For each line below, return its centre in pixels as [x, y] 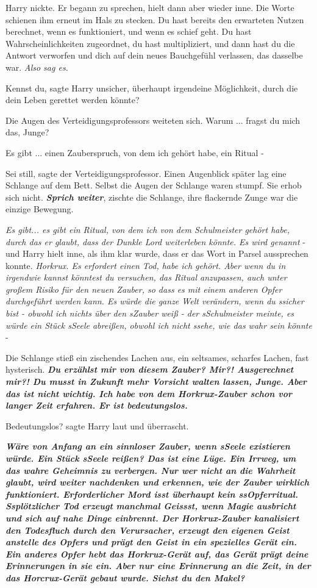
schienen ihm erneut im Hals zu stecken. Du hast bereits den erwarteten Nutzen [155, 19]
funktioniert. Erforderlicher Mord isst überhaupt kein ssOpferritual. [152, 494]
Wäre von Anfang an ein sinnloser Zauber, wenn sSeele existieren [148, 446]
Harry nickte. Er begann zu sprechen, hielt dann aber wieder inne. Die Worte [150, 7]
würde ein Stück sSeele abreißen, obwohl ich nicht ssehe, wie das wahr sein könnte [159, 325]
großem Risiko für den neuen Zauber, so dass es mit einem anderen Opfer [144, 289]
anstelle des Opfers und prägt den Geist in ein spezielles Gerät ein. [151, 542]
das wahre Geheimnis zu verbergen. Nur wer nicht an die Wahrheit [151, 470]
